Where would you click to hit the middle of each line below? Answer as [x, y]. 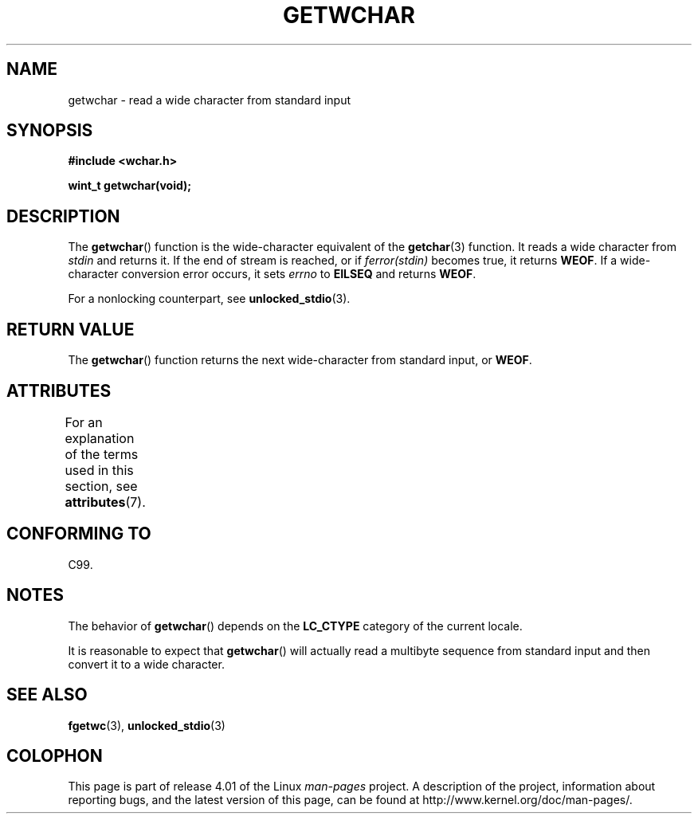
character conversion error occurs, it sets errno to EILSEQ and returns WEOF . [272, 274]
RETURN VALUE [71, 329]
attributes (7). [105, 502]
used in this [99, 470]
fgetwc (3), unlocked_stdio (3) [147, 725]
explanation [100, 438]
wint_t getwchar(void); [130, 186]
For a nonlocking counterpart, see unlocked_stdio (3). [209, 299]
